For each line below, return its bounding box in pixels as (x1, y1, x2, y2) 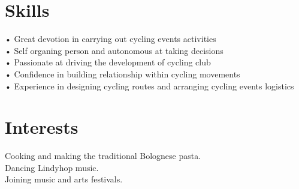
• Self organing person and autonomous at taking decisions (5, 44, 224, 56)
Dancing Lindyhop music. (5, 161, 99, 173)
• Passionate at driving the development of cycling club (5, 56, 211, 68)
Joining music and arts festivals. (5, 173, 123, 185)
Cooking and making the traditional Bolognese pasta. (5, 149, 201, 162)
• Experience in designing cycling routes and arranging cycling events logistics (5, 79, 294, 92)
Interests (5, 115, 78, 139)
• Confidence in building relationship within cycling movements (5, 67, 240, 80)
